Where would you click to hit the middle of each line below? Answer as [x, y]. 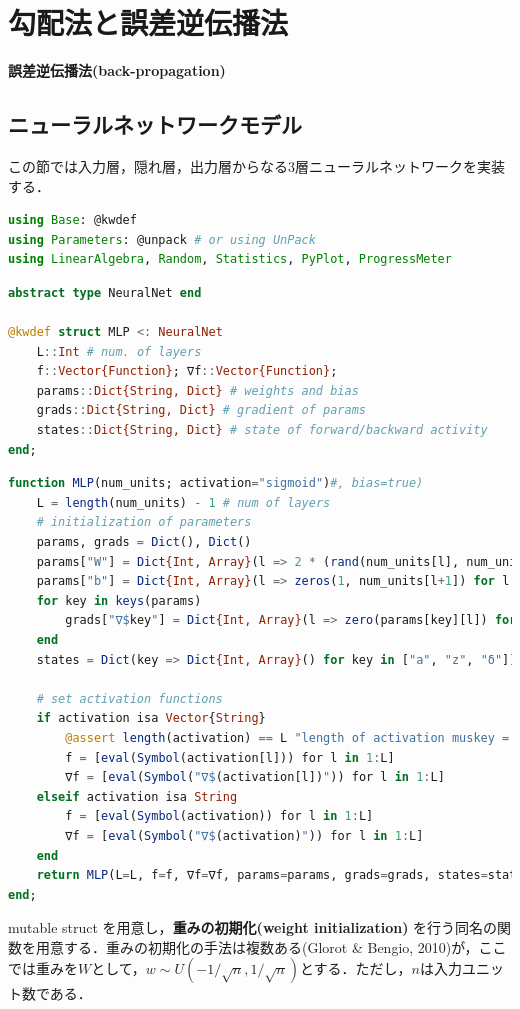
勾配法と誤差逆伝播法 [148, 22]
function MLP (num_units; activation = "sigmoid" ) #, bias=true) [216, 483]
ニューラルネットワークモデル [155, 124]
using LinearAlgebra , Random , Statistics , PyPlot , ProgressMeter [230, 259]
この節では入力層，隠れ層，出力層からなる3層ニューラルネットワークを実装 [256, 165]
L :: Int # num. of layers [119, 351]
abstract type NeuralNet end [105, 292]
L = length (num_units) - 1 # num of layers [183, 502]
